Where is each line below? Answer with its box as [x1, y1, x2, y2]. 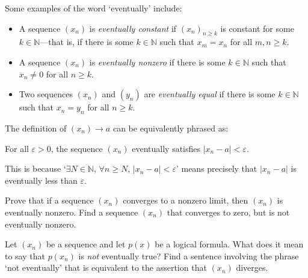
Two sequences [19, 88, 73, 100]
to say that [5, 249, 45, 262]
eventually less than [5, 174, 78, 186]
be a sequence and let [46, 238, 126, 250]
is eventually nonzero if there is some [89, 55, 226, 68]
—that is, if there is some [40, 35, 134, 48]
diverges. [236, 261, 268, 274]
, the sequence [51, 142, 103, 154]
